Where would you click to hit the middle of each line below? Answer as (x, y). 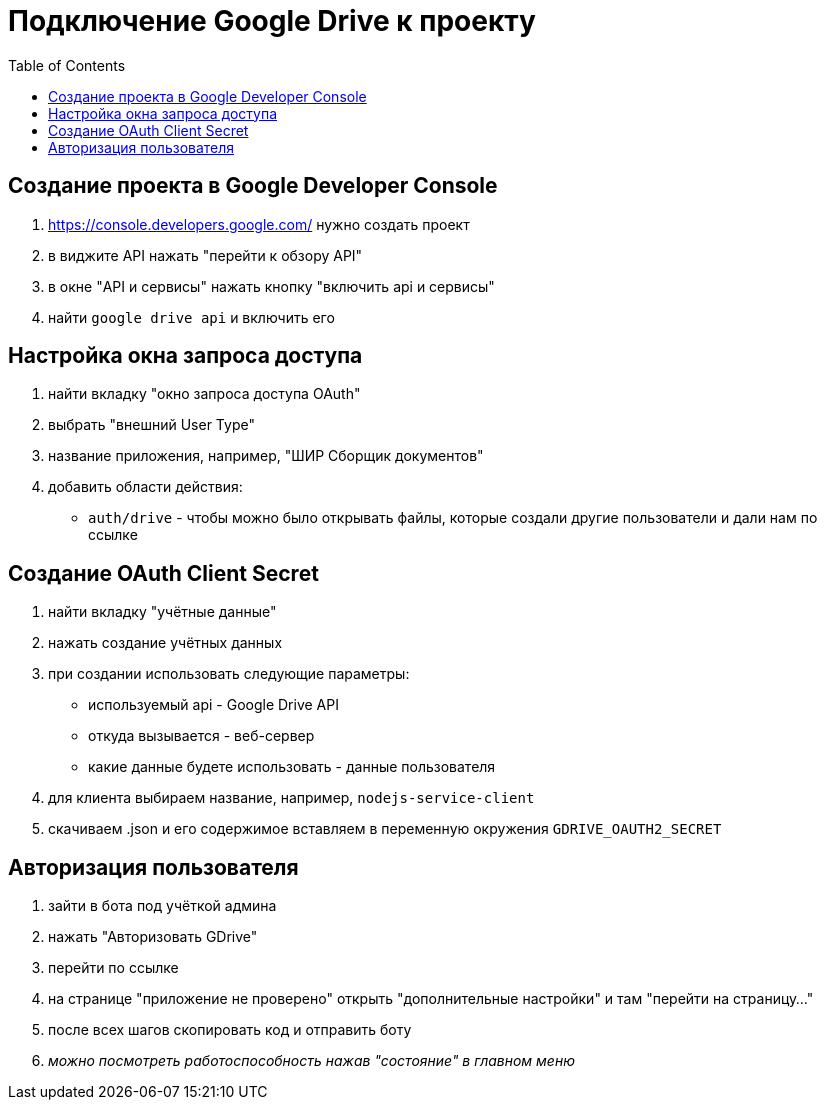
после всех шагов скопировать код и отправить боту (230, 1030)
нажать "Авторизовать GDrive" (153, 937)
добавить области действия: (145, 487)
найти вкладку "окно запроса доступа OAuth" (204, 394)
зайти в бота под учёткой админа (162, 906)
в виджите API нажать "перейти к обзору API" (205, 255)
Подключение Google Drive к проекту (272, 21)
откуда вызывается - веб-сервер (201, 736)
